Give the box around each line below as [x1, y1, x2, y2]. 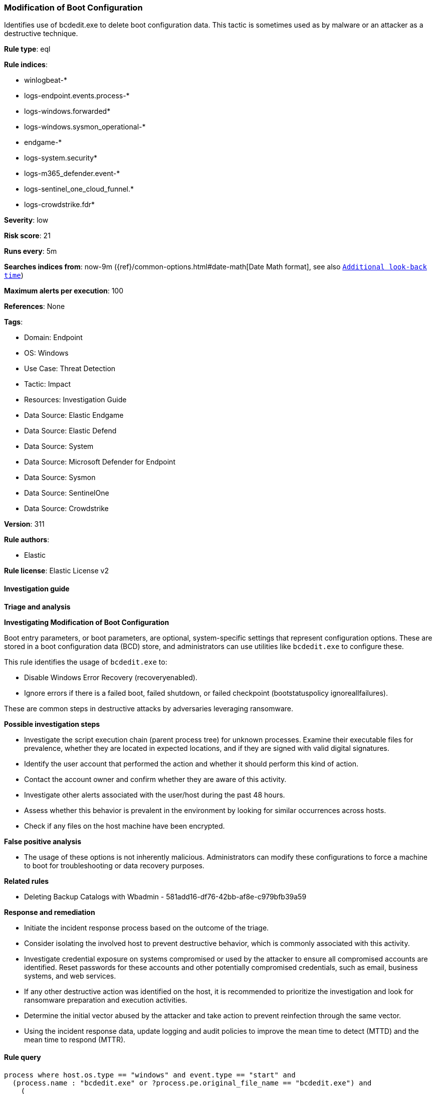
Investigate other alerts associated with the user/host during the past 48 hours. [24, 790, 285, 799]
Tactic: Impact [24, 380, 71, 389]
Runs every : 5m [4, 247, 57, 256]
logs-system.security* [24, 153, 98, 163]
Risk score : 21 [4, 231, 51, 240]
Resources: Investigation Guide [24, 395, 127, 404]
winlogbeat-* [24, 76, 67, 85]
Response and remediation [4, 907, 95, 916]
